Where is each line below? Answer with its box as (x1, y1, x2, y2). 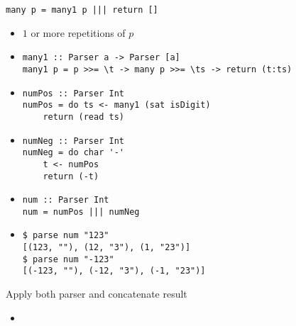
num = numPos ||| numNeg (22, 206, 140, 217)
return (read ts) (43, 111, 124, 122)
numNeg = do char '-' (22, 147, 124, 158)
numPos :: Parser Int (22, 88, 124, 99)
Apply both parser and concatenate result (6, 286, 187, 301)
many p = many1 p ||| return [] (6, 5, 158, 15)
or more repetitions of (31, 25, 126, 40)
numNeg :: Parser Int (22, 135, 124, 146)
